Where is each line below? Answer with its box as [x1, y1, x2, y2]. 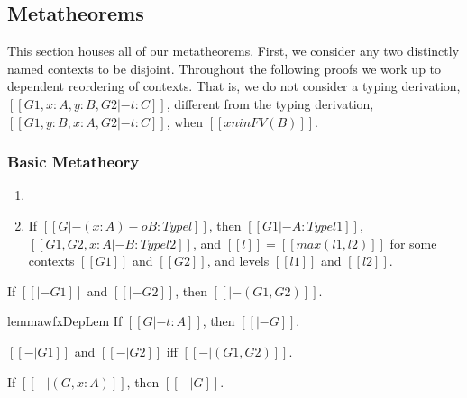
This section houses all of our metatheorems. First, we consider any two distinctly [7, 41, 460, 60]
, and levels [206, 251, 270, 270]
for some [389, 233, 437, 252]
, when [166, 112, 204, 131]
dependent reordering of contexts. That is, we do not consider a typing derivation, [7, 77, 461, 95]
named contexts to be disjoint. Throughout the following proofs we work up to [7, 59, 442, 77]
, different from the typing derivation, [166, 94, 374, 113]
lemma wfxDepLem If [7, 312, 123, 330]
